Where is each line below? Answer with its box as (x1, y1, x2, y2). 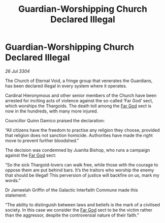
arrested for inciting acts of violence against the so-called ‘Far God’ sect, (5, 97, 154, 104)
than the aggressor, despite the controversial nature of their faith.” (5, 212, 139, 218)
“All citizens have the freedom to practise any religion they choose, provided (5, 127, 160, 133)
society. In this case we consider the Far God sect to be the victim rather (5, 207, 153, 213)
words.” (5, 177, 21, 183)
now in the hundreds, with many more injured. (5, 108, 99, 114)
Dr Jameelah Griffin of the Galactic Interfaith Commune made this (5, 187, 138, 193)
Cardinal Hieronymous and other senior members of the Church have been (5, 92, 157, 98)
